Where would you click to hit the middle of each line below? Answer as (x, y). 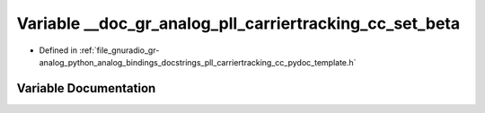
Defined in (58, 50)
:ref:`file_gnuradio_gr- (119, 50)
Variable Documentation (86, 88)
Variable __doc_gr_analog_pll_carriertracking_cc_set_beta (238, 23)
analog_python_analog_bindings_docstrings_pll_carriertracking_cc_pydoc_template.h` (198, 62)
